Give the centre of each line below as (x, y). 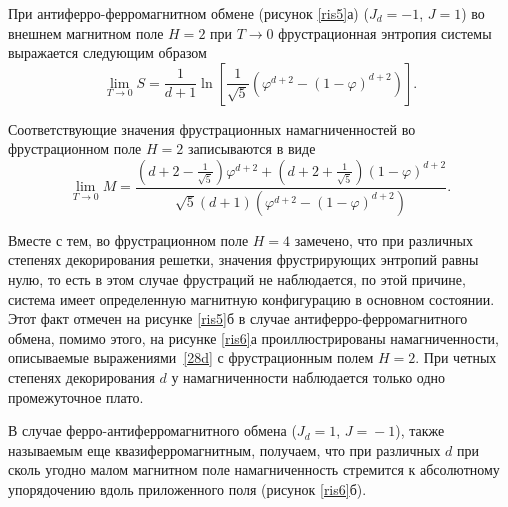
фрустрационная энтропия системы (385, 32)
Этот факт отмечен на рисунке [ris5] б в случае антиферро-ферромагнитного (238, 318)
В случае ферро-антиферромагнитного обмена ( (152, 430)
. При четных (456, 357)
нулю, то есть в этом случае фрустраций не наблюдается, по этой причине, (237, 279)
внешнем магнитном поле (86, 32)
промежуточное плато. (76, 396)
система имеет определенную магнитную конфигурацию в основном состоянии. (251, 298)
